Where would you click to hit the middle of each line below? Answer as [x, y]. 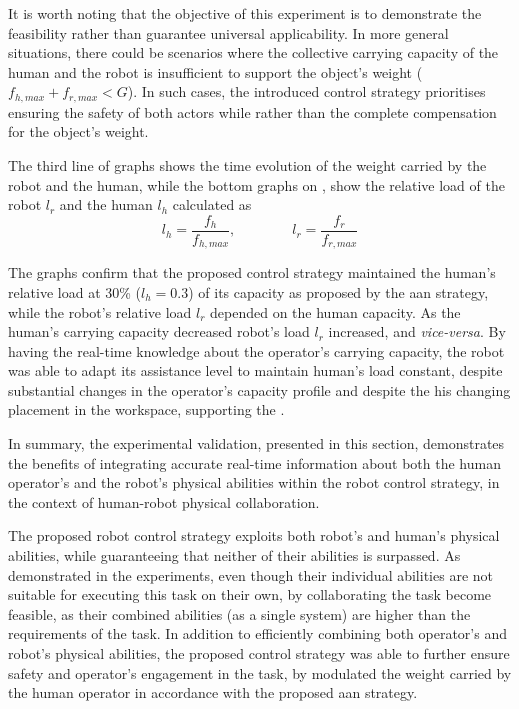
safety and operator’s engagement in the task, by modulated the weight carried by [260, 672]
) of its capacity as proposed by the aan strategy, [338, 291]
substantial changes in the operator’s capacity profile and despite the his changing [259, 389]
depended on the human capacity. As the [335, 311]
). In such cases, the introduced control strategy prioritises [306, 91]
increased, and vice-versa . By [417, 331]
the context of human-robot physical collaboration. [164, 501]
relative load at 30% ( [75, 291]
